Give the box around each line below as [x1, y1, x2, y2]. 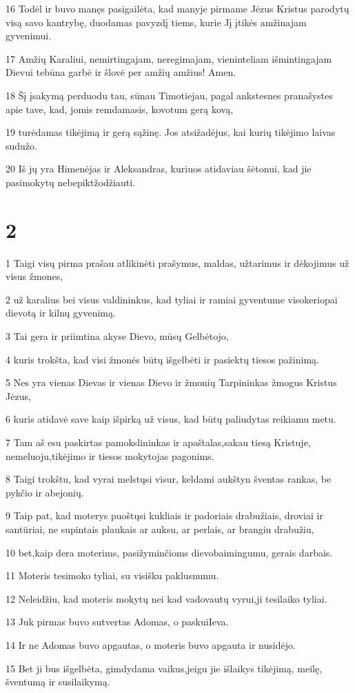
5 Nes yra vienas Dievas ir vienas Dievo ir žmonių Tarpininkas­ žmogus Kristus [6, 375, 337, 390]
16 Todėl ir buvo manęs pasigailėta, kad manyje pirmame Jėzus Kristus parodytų [6, 1, 349, 15]
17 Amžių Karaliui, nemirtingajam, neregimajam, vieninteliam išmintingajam [6, 51, 332, 66]
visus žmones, [6, 269, 63, 283]
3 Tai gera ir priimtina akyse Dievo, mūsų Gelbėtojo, [6, 329, 229, 343]
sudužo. [6, 138, 37, 152]
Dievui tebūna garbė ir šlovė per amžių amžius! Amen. [6, 65, 236, 79]
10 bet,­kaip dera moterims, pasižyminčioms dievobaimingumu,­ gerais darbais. [6, 545, 333, 559]
